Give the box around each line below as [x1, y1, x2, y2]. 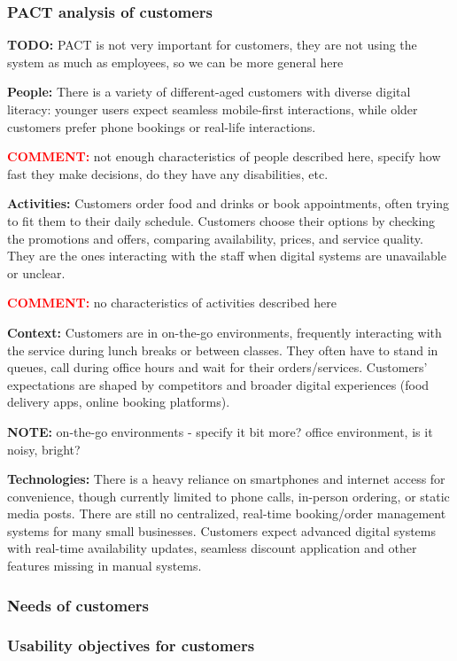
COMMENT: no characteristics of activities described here [7, 293, 337, 312]
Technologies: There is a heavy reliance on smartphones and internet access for [7, 470, 445, 488]
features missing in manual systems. [7, 556, 202, 575]
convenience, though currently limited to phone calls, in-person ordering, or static [7, 486, 450, 505]
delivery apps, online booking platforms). [7, 393, 230, 411]
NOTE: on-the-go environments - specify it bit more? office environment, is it [7, 422, 433, 440]
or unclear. [7, 263, 66, 282]
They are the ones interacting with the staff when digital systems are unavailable [7, 246, 446, 265]
